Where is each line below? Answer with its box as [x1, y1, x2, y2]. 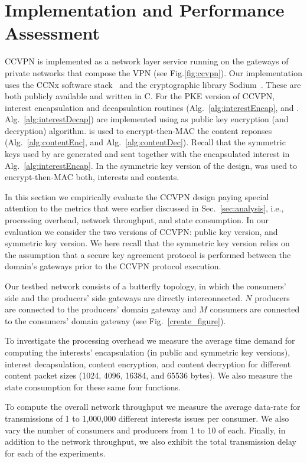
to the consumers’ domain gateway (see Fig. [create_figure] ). [5, 314, 226, 327]
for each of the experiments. [5, 446, 106, 459]
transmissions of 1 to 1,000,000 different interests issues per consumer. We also [5, 412, 289, 424]
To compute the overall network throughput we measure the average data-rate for [5, 400, 301, 413]
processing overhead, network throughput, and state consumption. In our [5, 214, 269, 226]
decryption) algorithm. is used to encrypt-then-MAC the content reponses [5, 124, 272, 136]
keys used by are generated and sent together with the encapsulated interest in [5, 148, 290, 160]
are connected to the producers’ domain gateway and [5, 303, 197, 315]
